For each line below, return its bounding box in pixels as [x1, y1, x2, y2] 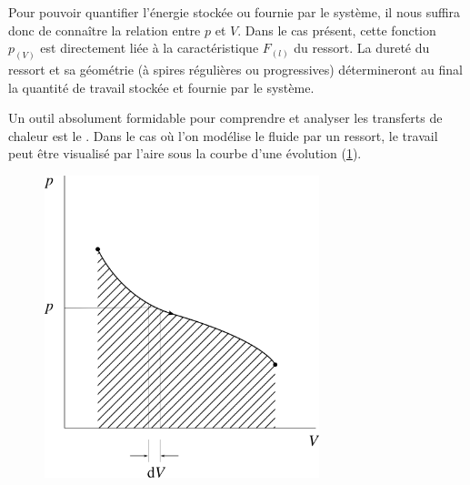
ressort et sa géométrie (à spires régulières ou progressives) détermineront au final [8, 60, 463, 79]
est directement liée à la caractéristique [40, 38, 259, 57]
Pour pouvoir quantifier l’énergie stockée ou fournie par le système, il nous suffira [8, 3, 461, 21]
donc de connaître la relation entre [8, 20, 201, 39]
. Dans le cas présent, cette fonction [237, 20, 436, 39]
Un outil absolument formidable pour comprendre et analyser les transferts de [8, 108, 443, 127]
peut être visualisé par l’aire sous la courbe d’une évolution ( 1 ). [8, 144, 362, 163]
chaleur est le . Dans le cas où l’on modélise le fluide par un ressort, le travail [8, 126, 438, 145]
